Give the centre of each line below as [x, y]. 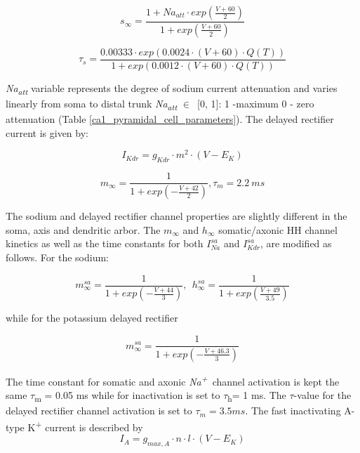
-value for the [322, 395]
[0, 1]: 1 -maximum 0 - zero [256, 104]
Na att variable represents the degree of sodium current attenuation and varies [172, 88]
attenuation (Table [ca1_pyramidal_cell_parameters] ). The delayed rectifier [170, 119]
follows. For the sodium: [58, 257]
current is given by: [47, 132]
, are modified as [296, 243]
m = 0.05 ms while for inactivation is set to [127, 396]
